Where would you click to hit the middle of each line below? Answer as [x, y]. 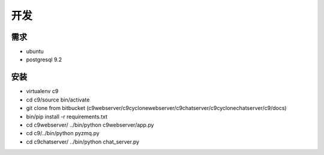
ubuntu [35, 52]
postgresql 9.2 [44, 59]
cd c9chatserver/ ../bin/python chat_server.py [83, 142]
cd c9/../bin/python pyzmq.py [63, 133]
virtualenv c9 [42, 91]
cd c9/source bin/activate [58, 100]
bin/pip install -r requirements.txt [67, 117]
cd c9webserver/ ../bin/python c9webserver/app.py [90, 125]
